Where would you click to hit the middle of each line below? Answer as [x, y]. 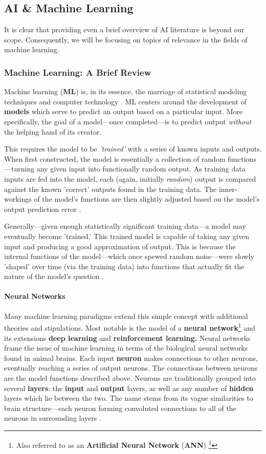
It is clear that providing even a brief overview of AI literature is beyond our [124, 29]
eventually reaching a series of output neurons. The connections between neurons [131, 368]
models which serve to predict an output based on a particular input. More [124, 111]
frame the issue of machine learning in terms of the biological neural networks [126, 348]
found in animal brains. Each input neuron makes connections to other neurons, [131, 358]
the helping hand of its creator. [53, 131]
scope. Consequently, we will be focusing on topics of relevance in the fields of [126, 39]
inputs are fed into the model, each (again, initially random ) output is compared [130, 178]
